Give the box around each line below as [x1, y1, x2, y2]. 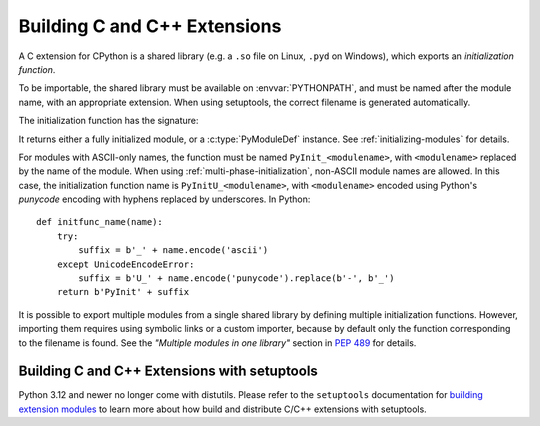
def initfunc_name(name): [36, 216, 164, 228]
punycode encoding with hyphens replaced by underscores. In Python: [18, 193, 311, 205]
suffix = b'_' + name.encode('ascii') [78, 245, 269, 256]
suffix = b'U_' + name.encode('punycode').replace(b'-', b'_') [78, 273, 395, 284]
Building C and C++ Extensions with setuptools [18, 363, 319, 380]
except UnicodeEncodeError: [56, 258, 195, 270]
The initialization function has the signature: [18, 115, 199, 127]
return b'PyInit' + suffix [56, 286, 190, 298]
